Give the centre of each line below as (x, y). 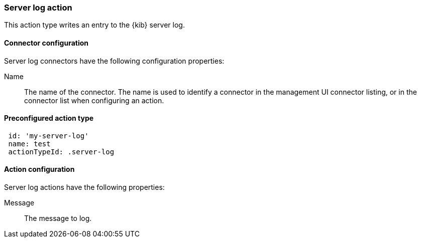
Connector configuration (46, 43)
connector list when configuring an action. (94, 100)
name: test (29, 144)
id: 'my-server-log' (48, 136)
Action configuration (39, 169)
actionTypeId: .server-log (61, 152)
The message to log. (58, 218)
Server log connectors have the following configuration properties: (114, 61)
